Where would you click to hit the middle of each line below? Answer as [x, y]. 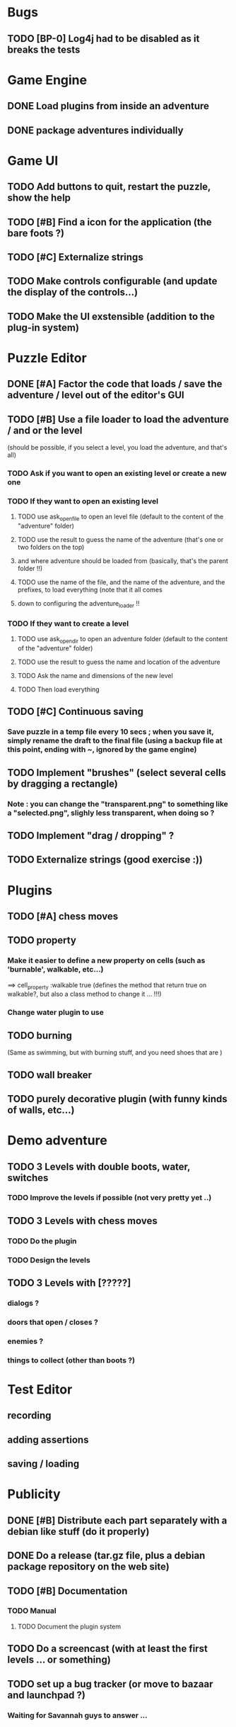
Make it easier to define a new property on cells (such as [106, 960]
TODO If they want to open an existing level [83, 501]
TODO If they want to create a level [68, 623]
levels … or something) [59, 1660]
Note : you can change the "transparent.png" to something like [118, 804]
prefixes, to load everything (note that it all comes [90, 590]
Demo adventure [57, 1141]
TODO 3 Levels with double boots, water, [99, 1166]
